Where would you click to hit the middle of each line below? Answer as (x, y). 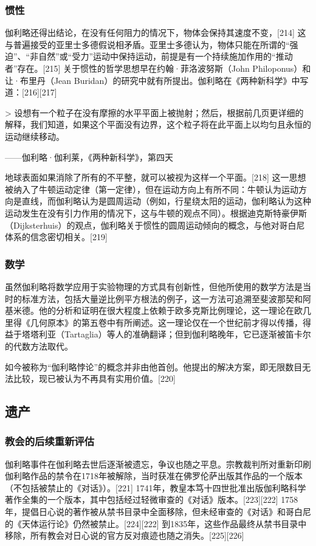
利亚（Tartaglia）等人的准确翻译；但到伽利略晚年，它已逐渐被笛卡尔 (175, 334)
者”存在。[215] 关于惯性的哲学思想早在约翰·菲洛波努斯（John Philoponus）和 (158, 68)
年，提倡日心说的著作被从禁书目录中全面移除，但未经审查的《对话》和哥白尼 (158, 512)
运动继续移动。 (35, 136)
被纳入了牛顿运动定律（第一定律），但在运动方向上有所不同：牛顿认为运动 (152, 189)
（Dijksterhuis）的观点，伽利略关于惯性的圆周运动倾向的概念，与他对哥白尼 (155, 225)
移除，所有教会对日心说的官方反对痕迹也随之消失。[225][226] (125, 535)
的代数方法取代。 (39, 346)
